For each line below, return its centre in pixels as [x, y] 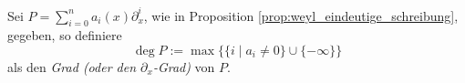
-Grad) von [184, 66]
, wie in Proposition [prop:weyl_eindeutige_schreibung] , [301, 15]
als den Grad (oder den [72, 66]
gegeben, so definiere [65, 35]
